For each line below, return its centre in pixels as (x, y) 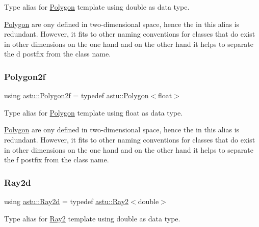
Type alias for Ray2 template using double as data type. (92, 218)
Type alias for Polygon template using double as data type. (97, 7)
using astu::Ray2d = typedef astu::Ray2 (67, 201)
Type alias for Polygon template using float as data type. (94, 112)
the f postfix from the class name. (57, 160)
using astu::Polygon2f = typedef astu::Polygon (76, 95)
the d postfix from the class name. (58, 54)
